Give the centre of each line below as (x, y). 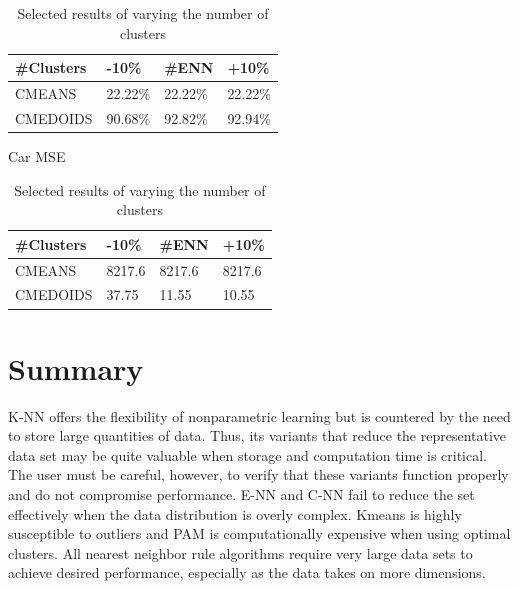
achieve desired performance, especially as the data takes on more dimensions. (247, 572)
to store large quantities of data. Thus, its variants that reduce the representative (257, 435)
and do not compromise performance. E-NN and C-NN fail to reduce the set (241, 494)
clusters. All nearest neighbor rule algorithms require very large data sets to (240, 552)
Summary (76, 367)
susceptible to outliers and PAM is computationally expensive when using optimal (259, 533)
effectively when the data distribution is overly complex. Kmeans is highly (235, 513)
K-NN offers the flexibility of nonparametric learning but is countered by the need (259, 415)
